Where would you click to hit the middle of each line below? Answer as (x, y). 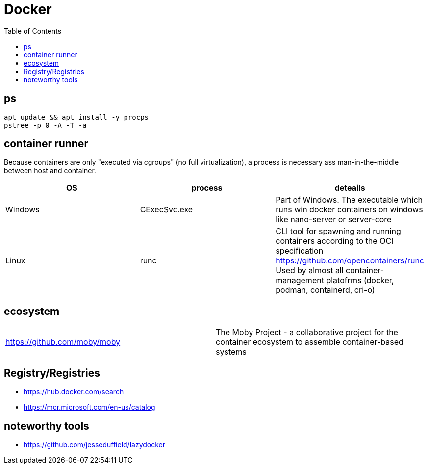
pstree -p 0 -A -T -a (45, 125)
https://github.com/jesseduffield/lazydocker (95, 444)
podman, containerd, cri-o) (325, 290)
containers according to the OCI (335, 241)
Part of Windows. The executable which (349, 200)
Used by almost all (310, 271)
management (300, 280)
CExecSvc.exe (166, 210)
